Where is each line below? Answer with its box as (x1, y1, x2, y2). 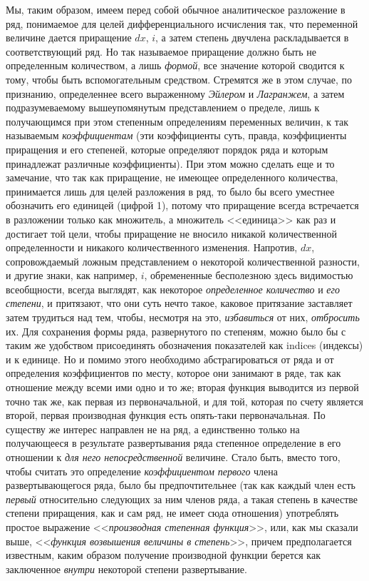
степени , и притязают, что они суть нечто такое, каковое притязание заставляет (6, 295, 353, 310)
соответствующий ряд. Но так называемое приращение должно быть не (6, 44, 316, 59)
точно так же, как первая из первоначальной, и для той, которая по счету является (6, 393, 363, 408)
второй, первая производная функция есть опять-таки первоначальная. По (6, 408, 326, 423)
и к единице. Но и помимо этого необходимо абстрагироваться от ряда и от (6, 351, 334, 366)
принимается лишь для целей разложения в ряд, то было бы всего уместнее (6, 183, 335, 198)
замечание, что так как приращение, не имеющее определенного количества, (6, 170, 338, 185)
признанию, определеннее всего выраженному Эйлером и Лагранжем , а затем (6, 86, 345, 101)
